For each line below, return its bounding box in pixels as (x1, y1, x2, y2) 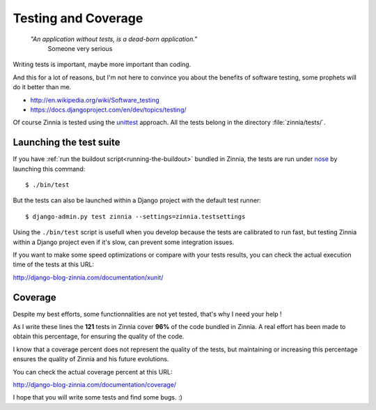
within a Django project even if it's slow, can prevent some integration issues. (13, 238, 235, 246)
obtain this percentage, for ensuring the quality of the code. (13, 332, 185, 341)
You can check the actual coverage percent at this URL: (13, 367, 173, 376)
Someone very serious (47, 44, 113, 52)
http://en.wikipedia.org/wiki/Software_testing (30, 96, 159, 104)
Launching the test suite (13, 137, 120, 149)
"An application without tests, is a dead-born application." (30, 35, 198, 43)
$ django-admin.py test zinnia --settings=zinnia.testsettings (25, 213, 246, 220)
